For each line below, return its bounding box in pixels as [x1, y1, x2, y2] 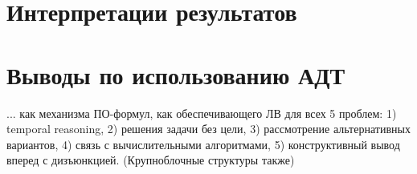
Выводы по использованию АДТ [6, 58, 345, 91]
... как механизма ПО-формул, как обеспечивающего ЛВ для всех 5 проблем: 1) [6, 104, 397, 121]
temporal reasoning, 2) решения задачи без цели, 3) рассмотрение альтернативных [6, 120, 411, 137]
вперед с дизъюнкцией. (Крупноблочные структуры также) [6, 152, 295, 168]
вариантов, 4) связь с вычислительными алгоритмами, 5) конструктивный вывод [6, 136, 400, 152]
